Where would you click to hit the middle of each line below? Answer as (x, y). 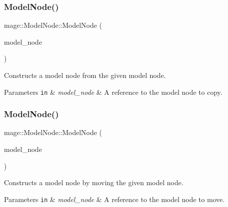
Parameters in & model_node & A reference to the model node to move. (114, 199)
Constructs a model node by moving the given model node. (94, 182)
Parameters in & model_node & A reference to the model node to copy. (113, 92)
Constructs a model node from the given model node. (85, 75)
